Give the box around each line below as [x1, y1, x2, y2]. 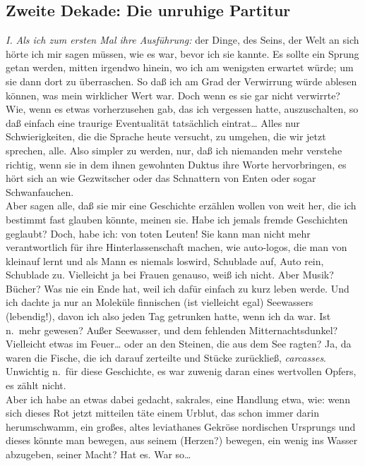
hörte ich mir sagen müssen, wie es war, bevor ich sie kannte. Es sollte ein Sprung [6, 46, 359, 61]
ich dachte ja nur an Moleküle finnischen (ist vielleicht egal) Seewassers [6, 295, 313, 309]
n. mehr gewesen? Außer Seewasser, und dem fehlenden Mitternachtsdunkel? [6, 322, 338, 337]
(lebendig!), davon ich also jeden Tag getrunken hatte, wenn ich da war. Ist [6, 309, 331, 324]
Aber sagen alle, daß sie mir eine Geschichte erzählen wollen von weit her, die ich [6, 198, 357, 213]
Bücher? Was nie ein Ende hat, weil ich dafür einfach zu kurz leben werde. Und [6, 281, 349, 295]
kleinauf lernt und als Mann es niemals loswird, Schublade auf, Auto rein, [6, 253, 324, 268]
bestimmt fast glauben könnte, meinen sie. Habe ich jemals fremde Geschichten [6, 211, 348, 226]
